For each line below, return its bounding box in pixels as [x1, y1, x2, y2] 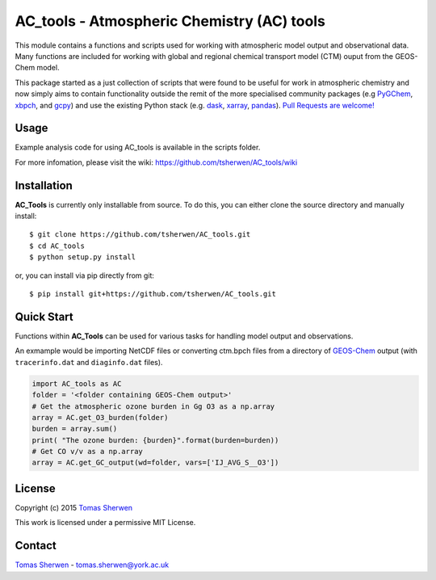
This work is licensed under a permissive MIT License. [15, 518, 196, 527]
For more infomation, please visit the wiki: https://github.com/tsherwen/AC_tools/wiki [15, 158, 298, 167]
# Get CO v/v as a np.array [31, 447, 143, 456]
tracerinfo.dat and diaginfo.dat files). [15, 357, 163, 367]
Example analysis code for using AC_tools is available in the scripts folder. [15, 142, 261, 153]
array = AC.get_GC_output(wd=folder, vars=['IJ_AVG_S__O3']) [31, 458, 279, 468]
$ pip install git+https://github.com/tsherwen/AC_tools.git [29, 289, 276, 299]
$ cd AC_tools [29, 241, 85, 250]
